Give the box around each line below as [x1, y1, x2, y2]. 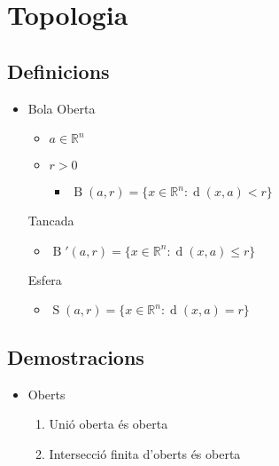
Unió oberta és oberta [49, 415, 168, 433]
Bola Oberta [27, 99, 96, 117]
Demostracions [7, 343, 144, 370]
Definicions [7, 57, 110, 84]
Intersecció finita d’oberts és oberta [49, 444, 241, 462]
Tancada [27, 211, 74, 230]
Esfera [27, 270, 62, 288]
